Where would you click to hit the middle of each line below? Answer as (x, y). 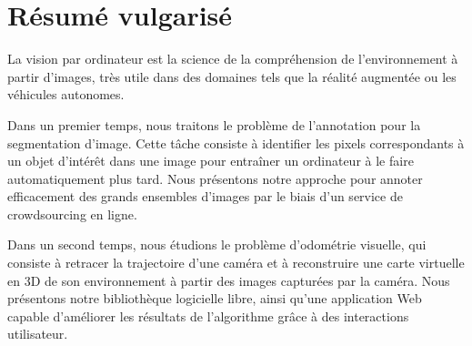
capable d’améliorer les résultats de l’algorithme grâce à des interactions (208, 315)
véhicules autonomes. (66, 94)
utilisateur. (38, 334)
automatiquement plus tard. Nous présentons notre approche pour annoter (215, 178)
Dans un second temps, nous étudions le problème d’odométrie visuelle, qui (217, 244)
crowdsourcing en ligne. (72, 214)
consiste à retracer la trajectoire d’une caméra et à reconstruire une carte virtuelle (236, 263)
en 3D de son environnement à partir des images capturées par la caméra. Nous (229, 280)
